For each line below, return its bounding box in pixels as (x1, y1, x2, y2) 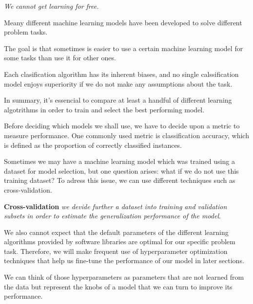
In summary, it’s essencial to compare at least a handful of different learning (4, 95, 232, 105)
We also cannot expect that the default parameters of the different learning (4, 227, 229, 237)
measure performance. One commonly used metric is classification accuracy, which (4, 130, 249, 140)
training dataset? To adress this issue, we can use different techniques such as (4, 175, 235, 185)
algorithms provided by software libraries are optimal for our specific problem (4, 236, 235, 247)
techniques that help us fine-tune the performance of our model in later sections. (4, 255, 244, 266)
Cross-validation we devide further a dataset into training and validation (4, 201, 227, 211)
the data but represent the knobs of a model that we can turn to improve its (4, 281, 233, 291)
